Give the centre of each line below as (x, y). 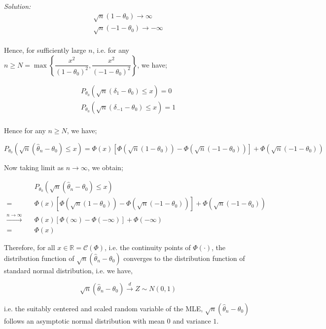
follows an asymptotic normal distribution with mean (84, 321)
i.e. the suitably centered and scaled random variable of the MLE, (104, 308)
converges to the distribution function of (184, 258)
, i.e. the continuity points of (147, 247)
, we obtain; (105, 167)
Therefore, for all (30, 247)
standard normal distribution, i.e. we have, (68, 270)
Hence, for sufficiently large (45, 50)
